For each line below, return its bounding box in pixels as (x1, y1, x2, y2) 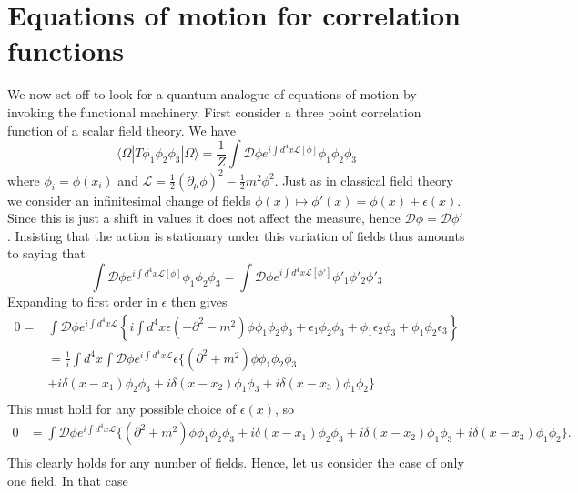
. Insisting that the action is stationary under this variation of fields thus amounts (7, 226, 465, 245)
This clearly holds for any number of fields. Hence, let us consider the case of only (7, 453, 464, 472)
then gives (170, 291, 228, 310)
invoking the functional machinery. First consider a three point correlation (7, 102, 421, 121)
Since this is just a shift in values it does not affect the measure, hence (7, 208, 401, 227)
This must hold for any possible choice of (7, 399, 237, 418)
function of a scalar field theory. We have (7, 120, 237, 139)
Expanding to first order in (7, 291, 157, 310)
